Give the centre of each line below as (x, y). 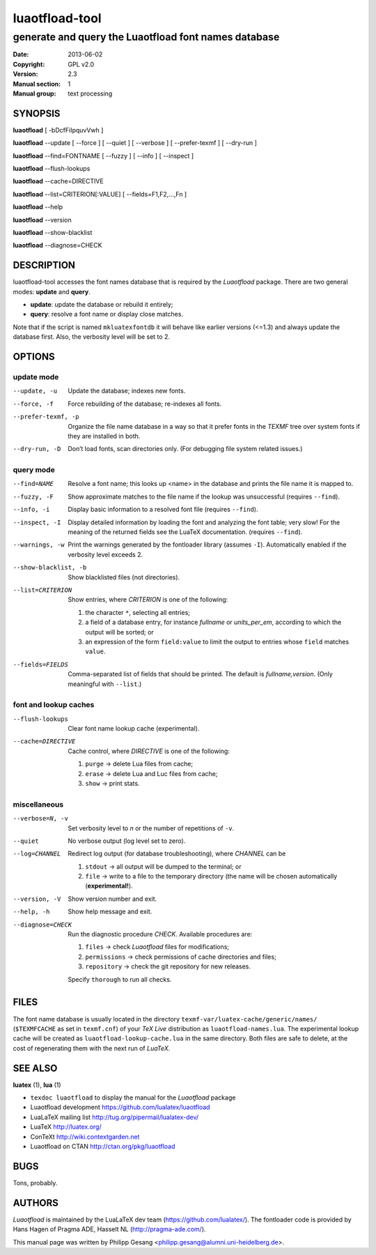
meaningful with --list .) (105, 684)
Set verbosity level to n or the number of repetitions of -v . (151, 828)
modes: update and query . (52, 291)
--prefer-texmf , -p (46, 417)
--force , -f (33, 404)
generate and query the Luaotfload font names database (146, 37)
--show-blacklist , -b (50, 568)
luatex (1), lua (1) (37, 1085)
